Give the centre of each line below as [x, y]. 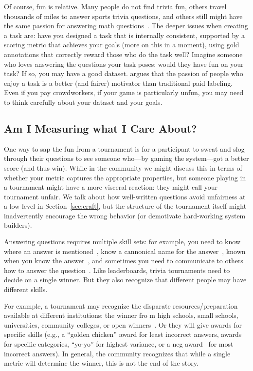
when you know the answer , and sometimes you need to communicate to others [124, 261]
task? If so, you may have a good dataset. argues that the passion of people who [124, 73]
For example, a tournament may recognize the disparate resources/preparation [121, 305]
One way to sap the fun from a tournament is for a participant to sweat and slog [124, 148]
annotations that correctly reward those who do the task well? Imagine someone [123, 54]
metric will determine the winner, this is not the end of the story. [101, 363]
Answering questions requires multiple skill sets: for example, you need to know [122, 242]
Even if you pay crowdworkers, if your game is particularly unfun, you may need [124, 92]
